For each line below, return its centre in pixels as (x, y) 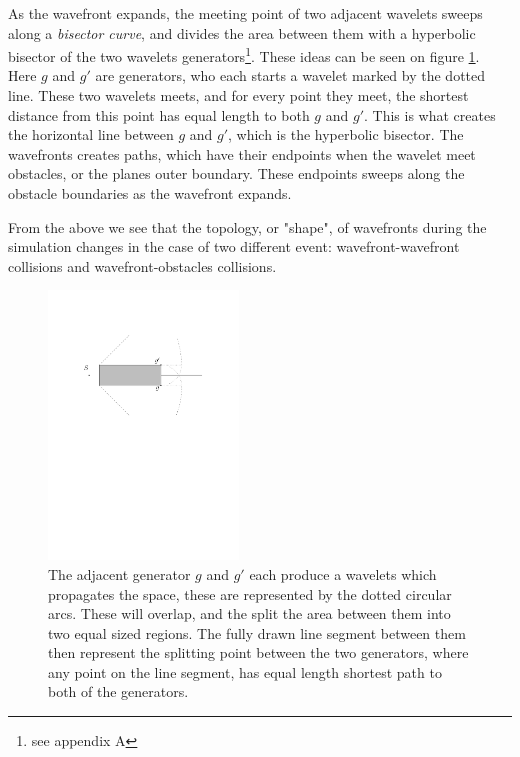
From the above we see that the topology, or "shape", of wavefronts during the (247, 226)
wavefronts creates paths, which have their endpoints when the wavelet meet (242, 153)
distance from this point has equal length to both (159, 114)
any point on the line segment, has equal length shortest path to (245, 671)
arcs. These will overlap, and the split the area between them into (249, 613)
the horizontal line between (91, 134)
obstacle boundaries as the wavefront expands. (150, 193)
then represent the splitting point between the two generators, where (258, 652)
